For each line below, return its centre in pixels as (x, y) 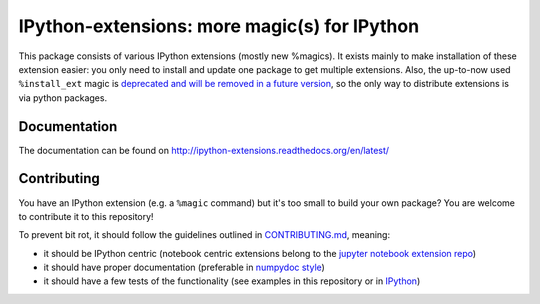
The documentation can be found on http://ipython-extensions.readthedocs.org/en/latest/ (204, 150)
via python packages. (63, 97)
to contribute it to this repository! (86, 216)
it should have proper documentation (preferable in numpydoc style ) (184, 267)
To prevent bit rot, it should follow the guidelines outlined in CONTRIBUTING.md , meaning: (204, 235)
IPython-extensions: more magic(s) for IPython (219, 26)
